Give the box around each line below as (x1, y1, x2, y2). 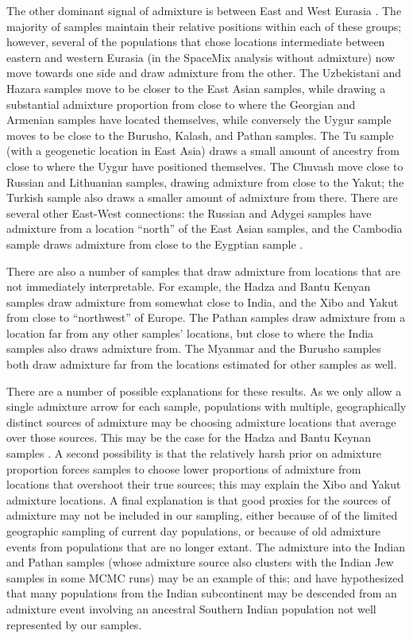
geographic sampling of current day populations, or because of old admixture (6, 523, 381, 539)
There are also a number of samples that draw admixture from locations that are (6, 262, 401, 279)
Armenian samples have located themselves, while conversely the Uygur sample (6, 111, 392, 128)
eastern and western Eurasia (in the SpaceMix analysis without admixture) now (6, 48, 396, 65)
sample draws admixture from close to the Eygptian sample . (6, 235, 303, 252)
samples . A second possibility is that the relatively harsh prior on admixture (6, 445, 382, 462)
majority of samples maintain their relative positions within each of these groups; (6, 17, 402, 34)
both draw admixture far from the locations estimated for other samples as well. (6, 356, 397, 373)
